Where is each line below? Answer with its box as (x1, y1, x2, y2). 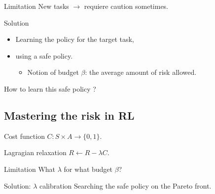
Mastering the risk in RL (4, 107, 135, 123)
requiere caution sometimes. (84, 1, 169, 11)
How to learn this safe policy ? (4, 83, 96, 94)
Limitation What (4, 163, 56, 174)
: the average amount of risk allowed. (85, 67, 197, 77)
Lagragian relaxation (4, 147, 67, 158)
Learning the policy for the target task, (15, 34, 134, 44)
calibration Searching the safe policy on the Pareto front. (39, 180, 212, 191)
